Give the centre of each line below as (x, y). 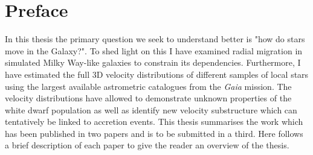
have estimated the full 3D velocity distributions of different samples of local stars (157, 74)
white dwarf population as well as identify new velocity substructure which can (151, 109)
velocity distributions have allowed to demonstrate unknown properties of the (148, 98)
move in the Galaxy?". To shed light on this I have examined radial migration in (154, 50)
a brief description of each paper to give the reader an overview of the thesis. (147, 145)
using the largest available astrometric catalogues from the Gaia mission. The (148, 86)
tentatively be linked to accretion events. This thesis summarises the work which (154, 122)
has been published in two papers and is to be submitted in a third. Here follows (154, 133)
